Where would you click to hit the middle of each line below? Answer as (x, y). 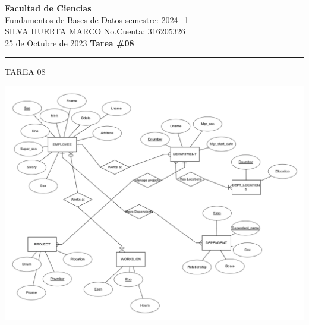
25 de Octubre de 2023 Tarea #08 (70, 42)
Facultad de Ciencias (48, 8)
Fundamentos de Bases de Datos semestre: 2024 (92, 19)
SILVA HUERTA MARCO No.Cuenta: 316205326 (95, 31)
